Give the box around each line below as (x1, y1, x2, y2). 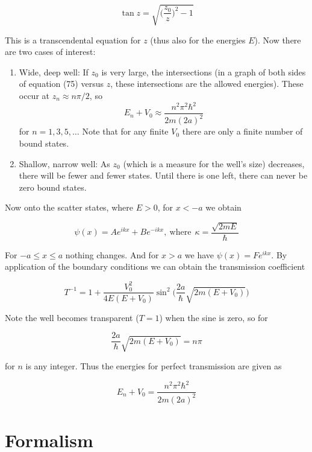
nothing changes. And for (65, 248, 159, 261)
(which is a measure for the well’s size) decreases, (123, 157, 305, 170)
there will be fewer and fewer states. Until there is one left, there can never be (19, 169, 308, 182)
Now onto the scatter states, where (5, 201, 133, 214)
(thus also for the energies (150, 33, 246, 46)
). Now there (254, 33, 301, 46)
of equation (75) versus (19, 77, 104, 90)
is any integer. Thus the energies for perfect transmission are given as (25, 360, 282, 372)
